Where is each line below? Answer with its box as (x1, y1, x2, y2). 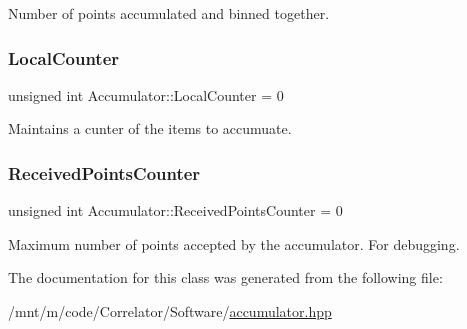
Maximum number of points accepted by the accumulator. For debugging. (8, 233, 460, 254)
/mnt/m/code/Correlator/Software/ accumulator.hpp (8, 301, 332, 321)
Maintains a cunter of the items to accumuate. (8, 118, 292, 139)
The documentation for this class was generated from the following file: (8, 267, 443, 288)
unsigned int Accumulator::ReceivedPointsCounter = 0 (8, 200, 343, 221)
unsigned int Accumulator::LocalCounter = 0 (8, 84, 284, 105)
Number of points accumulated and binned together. (8, 3, 330, 23)
